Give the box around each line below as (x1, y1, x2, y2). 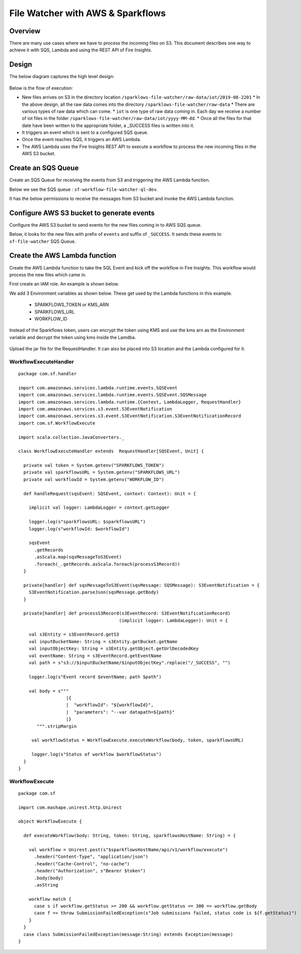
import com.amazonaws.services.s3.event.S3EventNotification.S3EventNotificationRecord (18, 413, 242, 419)
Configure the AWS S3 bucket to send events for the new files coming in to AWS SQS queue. (9, 222, 202, 228)
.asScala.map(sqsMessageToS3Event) (34, 554, 122, 560)
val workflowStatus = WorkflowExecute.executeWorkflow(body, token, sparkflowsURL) (31, 737, 244, 743)
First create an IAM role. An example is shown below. (9, 281, 119, 287)
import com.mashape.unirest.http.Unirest (18, 804, 122, 810)
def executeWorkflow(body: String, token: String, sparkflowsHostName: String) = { (23, 833, 236, 839)
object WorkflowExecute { (18, 819, 83, 825)
